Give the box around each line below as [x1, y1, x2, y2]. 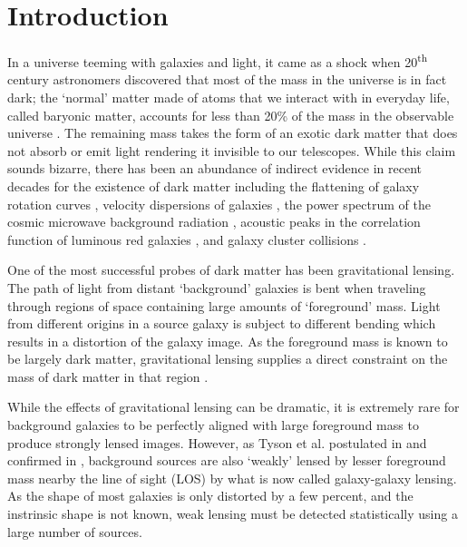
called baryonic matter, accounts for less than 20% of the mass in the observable [7, 105, 454, 124]
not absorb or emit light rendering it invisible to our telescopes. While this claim [7, 141, 456, 160]
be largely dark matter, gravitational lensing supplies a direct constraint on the [7, 349, 448, 368]
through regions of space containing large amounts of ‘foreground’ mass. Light [7, 296, 441, 315]
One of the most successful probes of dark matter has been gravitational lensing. [7, 260, 455, 279]
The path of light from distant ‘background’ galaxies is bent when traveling [7, 278, 426, 297]
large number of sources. [7, 522, 142, 541]
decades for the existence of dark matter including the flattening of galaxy [7, 176, 420, 195]
